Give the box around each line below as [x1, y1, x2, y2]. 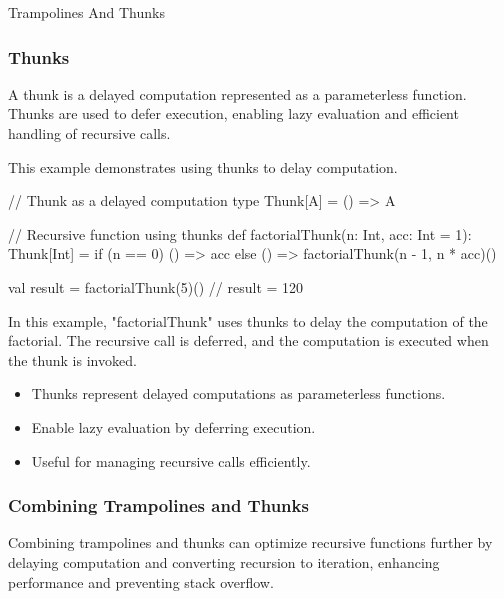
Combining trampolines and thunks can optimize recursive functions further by [8, 532, 493, 553]
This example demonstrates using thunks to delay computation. [8, 156, 398, 177]
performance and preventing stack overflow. [8, 571, 274, 592]
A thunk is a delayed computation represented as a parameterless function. [8, 83, 467, 104]
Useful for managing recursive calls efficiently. [31, 450, 311, 471]
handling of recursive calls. [8, 123, 171, 143]
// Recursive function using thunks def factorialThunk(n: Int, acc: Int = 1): [8, 223, 472, 244]
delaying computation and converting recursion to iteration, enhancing [8, 551, 440, 572]
